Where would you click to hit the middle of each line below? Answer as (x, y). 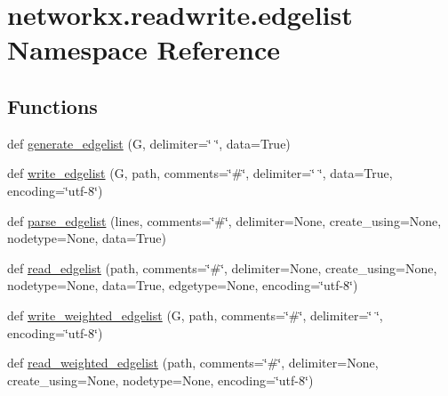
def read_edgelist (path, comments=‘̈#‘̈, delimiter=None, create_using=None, (222, 267)
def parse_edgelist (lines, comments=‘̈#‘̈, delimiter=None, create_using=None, (224, 220)
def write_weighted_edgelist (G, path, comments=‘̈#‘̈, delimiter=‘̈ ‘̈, (195, 315)
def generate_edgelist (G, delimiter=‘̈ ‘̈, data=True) (149, 143)
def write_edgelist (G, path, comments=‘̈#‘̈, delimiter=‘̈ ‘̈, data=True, (200, 173)
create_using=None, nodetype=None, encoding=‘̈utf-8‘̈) (160, 380)
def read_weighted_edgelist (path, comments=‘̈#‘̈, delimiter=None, (193, 363)
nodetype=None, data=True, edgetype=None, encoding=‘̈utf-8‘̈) (183, 285)
